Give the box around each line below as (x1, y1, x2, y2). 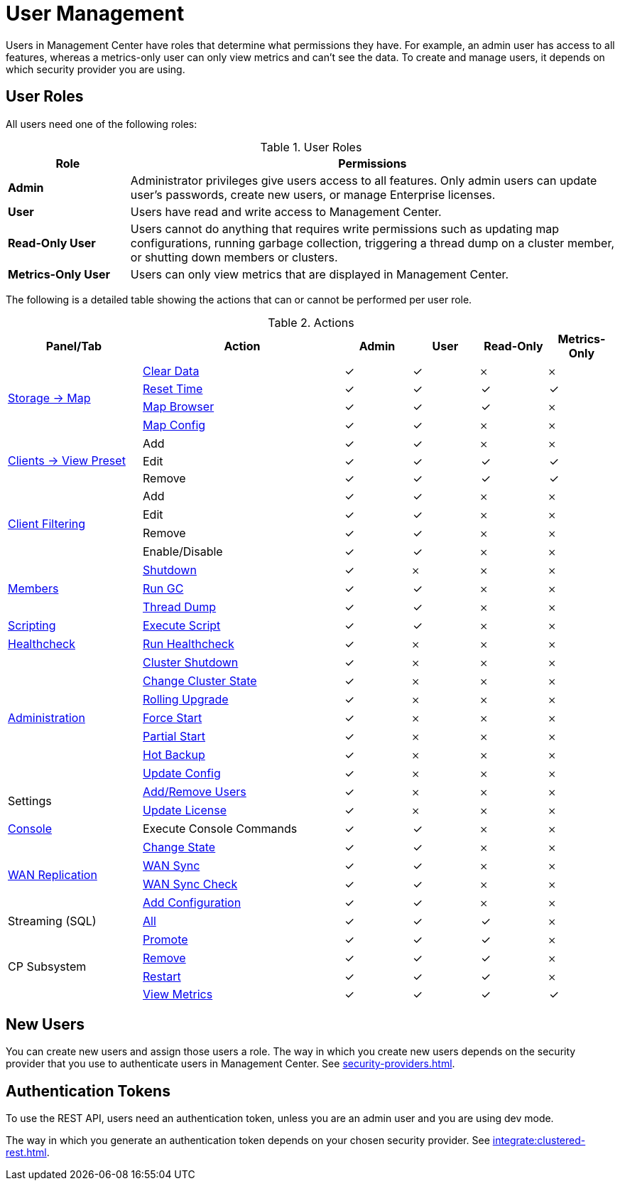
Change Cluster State (143, 673, 257, 688)
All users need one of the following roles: (6, 117, 197, 130)
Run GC (143, 581, 184, 595)
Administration (8, 710, 85, 725)
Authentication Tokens (6, 1082, 170, 1100)
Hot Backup (143, 747, 205, 762)
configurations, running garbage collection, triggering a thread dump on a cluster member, (130, 235, 615, 250)
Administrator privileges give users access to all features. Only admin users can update (130, 173, 597, 188)
